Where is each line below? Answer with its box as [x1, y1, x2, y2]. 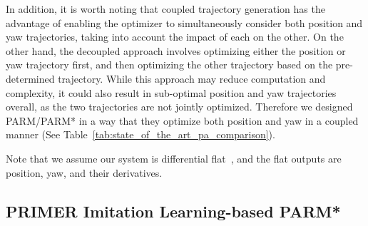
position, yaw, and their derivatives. [6, 165, 163, 180]
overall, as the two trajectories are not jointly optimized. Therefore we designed [6, 99, 353, 114]
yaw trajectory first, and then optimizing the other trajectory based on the [6, 57, 333, 72]
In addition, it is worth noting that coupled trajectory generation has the [6, 1, 325, 16]
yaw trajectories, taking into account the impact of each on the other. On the [6, 29, 344, 44]
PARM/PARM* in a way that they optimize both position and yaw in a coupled [6, 113, 359, 128]
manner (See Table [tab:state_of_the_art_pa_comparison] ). [6, 127, 275, 142]
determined [6, 71, 55, 86]
